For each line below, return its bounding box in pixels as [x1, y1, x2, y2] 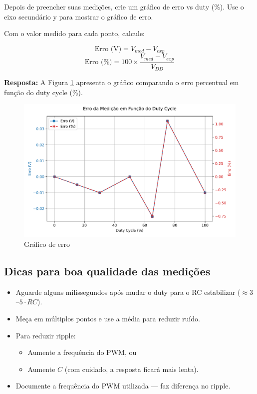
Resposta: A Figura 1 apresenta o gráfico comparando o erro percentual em [4, 77, 239, 88]
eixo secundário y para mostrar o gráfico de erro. [4, 11, 153, 22]
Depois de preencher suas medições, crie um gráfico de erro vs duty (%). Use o [4, 2, 244, 12]
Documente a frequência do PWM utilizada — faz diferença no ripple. [15, 380, 231, 391]
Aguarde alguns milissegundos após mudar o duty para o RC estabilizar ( [15, 286, 241, 297]
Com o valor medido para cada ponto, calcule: [4, 28, 145, 39]
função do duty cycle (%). [4, 87, 83, 97]
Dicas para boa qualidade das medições [4, 263, 211, 278]
